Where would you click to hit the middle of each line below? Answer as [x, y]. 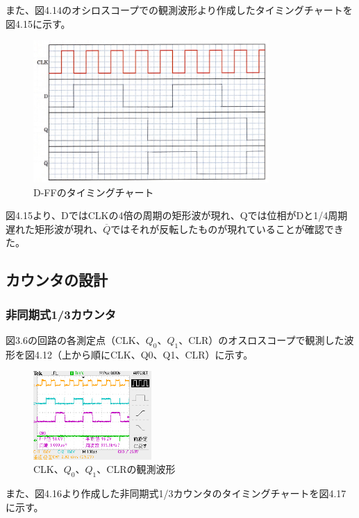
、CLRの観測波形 [136, 469]
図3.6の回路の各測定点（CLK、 [76, 340]
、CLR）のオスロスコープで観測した [261, 340]
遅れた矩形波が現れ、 [55, 228]
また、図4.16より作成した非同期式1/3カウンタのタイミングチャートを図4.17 [176, 493]
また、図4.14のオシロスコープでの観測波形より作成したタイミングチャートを [179, 10]
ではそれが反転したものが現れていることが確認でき [227, 228]
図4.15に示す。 [38, 23]
